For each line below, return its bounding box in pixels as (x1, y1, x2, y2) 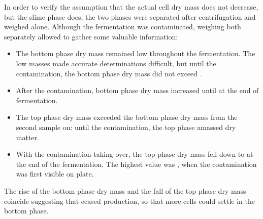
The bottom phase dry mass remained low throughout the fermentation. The (16, 48, 255, 59)
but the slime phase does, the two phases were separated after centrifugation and (4, 11, 256, 22)
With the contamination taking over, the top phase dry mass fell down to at (16, 149, 253, 159)
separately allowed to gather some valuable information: (4, 31, 178, 41)
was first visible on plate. (16, 168, 94, 179)
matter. (16, 132, 39, 142)
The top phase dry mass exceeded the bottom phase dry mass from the (16, 112, 238, 122)
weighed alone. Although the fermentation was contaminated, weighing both (4, 21, 241, 32)
